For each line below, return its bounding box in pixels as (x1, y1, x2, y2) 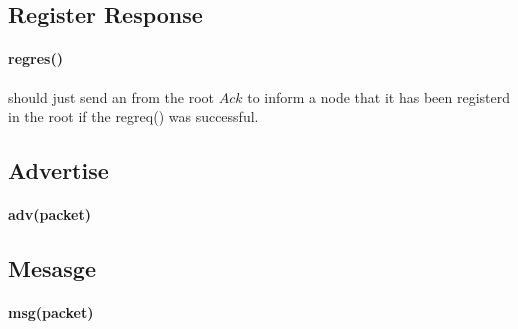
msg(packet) (8, 302, 94, 323)
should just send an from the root (8, 86, 215, 107)
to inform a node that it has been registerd (247, 86, 511, 107)
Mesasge (8, 253, 96, 284)
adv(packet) (8, 204, 91, 225)
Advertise (8, 155, 109, 186)
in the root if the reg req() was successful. (8, 106, 259, 127)
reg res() (8, 48, 63, 69)
